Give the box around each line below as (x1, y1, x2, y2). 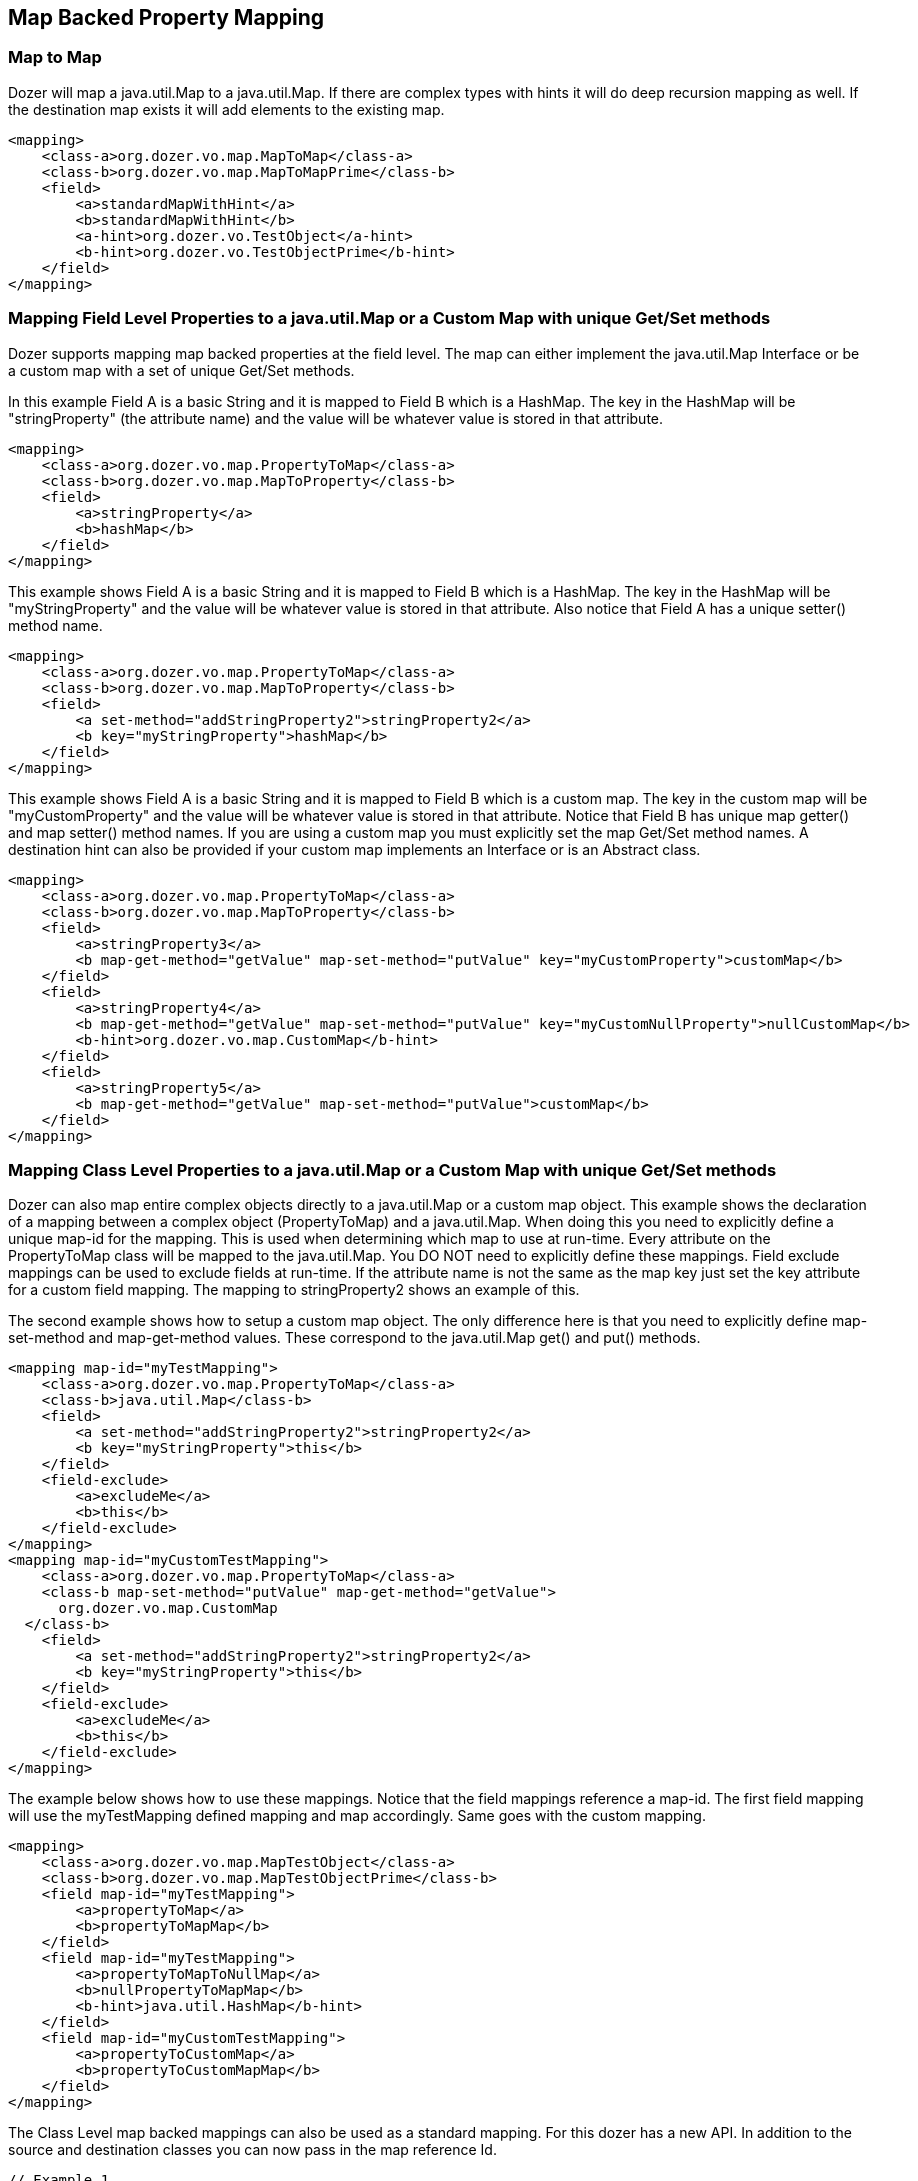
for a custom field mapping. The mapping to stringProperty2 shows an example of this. (8, 1281, 580, 1299)
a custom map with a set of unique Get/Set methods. (8, 361, 355, 379)
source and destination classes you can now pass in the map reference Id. (8, 2141, 497, 2159)
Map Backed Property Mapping (8, 5, 325, 30)
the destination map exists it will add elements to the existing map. (8, 100, 445, 118)
